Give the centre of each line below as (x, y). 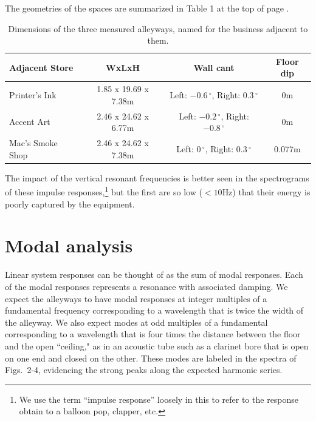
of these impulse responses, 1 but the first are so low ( (104, 191)
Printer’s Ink (33, 95)
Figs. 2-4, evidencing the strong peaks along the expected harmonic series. (144, 370)
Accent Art (30, 122)
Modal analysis (69, 245)
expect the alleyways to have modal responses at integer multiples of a (136, 298)
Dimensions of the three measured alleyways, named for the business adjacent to (158, 28)
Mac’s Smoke (33, 143)
